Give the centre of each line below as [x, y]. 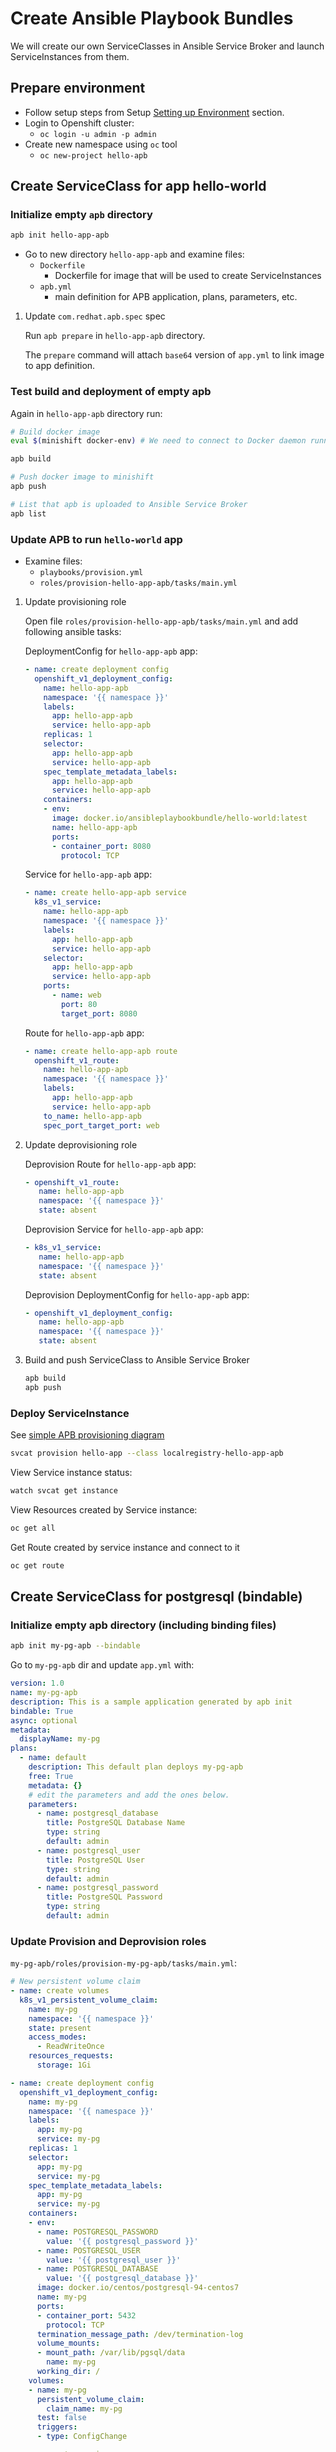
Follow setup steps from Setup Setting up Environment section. [154, 112]
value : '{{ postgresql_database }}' [122, 2278]
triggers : [57, 2427]
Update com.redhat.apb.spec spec [95, 316]
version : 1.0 [37, 1683]
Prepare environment [78, 88]
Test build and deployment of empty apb [111, 392]
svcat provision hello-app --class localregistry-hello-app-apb [147, 1453]
